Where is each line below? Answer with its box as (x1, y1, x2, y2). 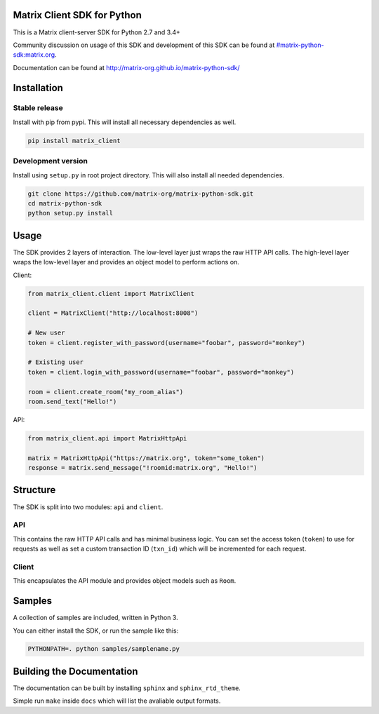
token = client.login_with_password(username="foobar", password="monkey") (27, 368, 295, 376)
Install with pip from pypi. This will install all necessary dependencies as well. (13, 118, 237, 126)
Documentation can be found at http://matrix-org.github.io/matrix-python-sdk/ (13, 63, 240, 72)
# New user (27, 329, 65, 337)
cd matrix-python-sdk (27, 199, 102, 207)
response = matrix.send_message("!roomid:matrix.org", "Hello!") (27, 464, 258, 472)
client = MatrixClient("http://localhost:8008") (27, 309, 199, 317)
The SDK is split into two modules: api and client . (13, 502, 164, 511)
